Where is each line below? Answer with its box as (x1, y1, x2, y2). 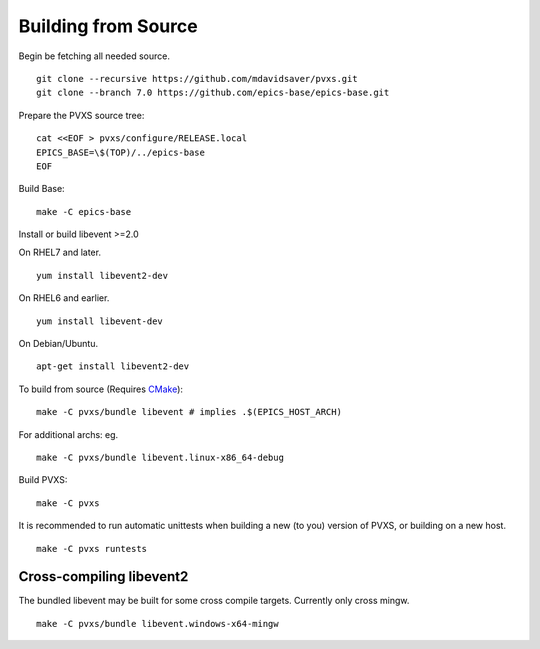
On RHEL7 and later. (18, 246, 102, 259)
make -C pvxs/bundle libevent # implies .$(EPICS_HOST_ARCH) (36, 406, 342, 418)
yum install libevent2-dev (36, 270, 169, 281)
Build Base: (18, 183, 65, 195)
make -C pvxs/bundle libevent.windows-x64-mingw (36, 618, 279, 629)
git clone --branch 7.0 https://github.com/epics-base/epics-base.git (36, 87, 390, 99)
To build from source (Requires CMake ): (18, 383, 184, 395)
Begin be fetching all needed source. (18, 50, 170, 62)
